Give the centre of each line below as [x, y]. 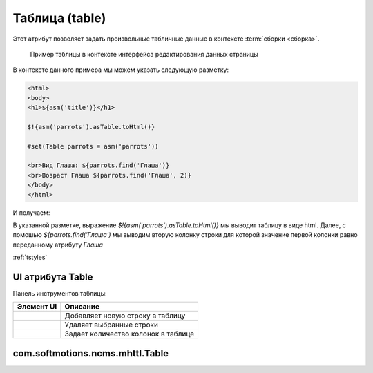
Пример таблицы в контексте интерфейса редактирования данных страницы [144, 54]
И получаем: [31, 212]
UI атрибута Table [53, 277]
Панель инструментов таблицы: [60, 294]
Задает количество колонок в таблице [130, 334]
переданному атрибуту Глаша [58, 245]
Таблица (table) [59, 18]
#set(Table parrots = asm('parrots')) [93, 146]
